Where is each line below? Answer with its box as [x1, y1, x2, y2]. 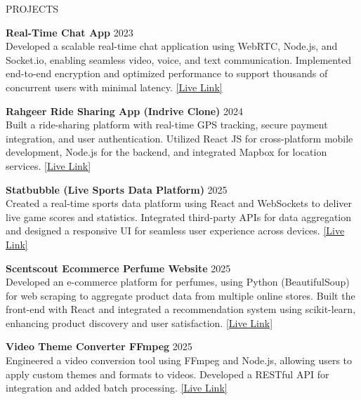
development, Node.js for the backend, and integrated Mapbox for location [6, 145, 327, 159]
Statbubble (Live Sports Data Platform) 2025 [6, 182, 228, 196]
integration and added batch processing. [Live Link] [6, 380, 228, 395]
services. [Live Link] [6, 158, 91, 173]
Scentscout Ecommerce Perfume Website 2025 [6, 260, 231, 275]
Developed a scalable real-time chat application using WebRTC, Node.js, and [6, 39, 338, 53]
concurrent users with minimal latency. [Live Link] [6, 79, 223, 94]
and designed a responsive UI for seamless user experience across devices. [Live [6, 223, 345, 238]
